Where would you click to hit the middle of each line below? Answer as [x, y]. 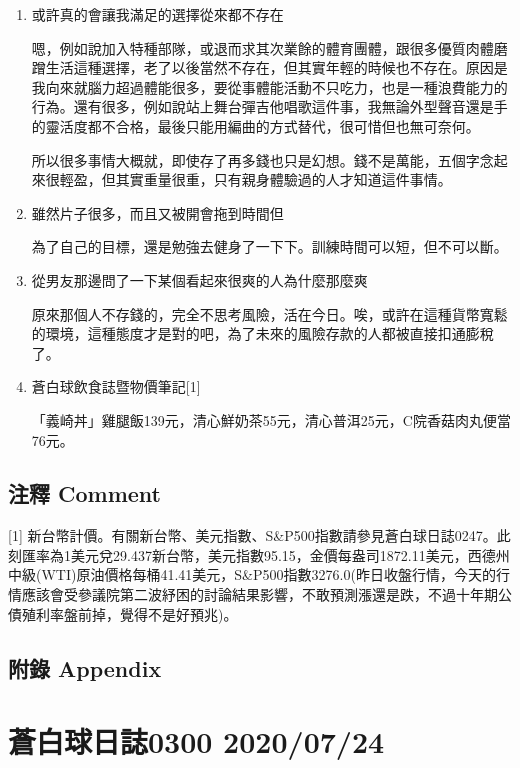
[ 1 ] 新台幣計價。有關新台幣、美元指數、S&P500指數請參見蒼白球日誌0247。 [252, 535]
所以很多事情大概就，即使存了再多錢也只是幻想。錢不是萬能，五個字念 [262, 159]
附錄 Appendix [85, 667]
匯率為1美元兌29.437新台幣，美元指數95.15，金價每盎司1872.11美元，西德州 [265, 554]
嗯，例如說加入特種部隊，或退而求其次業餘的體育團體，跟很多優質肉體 [262, 47]
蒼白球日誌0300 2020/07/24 [196, 741]
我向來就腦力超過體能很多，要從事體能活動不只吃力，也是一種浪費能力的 [269, 86]
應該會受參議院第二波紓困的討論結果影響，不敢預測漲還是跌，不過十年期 [259, 594]
